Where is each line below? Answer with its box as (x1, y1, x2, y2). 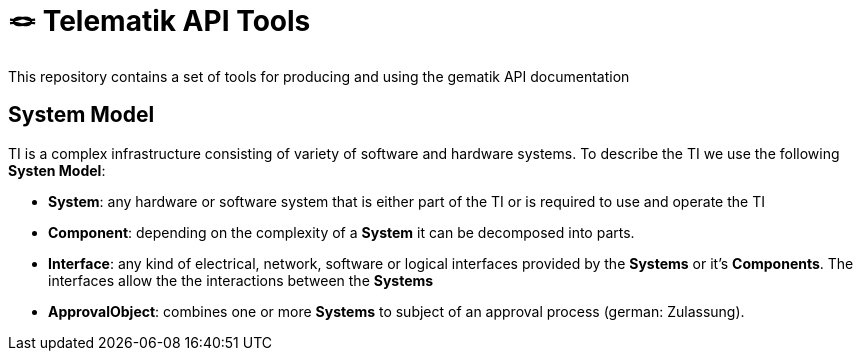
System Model (8, 102, 155, 128)
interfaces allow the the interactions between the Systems (48, 271, 434, 289)
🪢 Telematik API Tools (8, 4, 311, 38)
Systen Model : (8, 161, 106, 179)
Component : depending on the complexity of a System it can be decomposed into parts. (48, 223, 635, 241)
